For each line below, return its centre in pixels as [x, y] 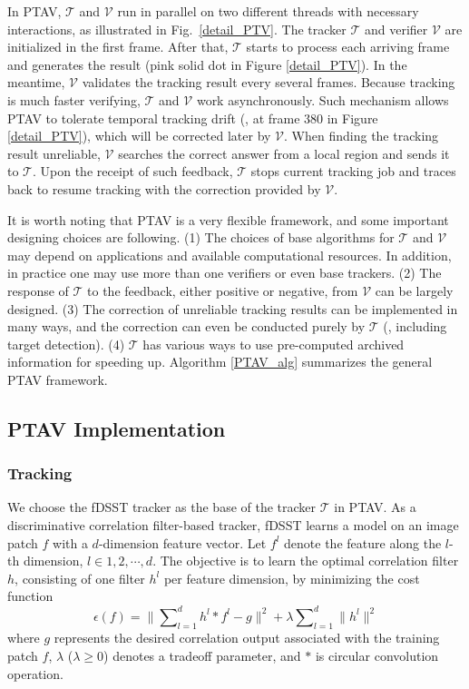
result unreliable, [54, 153]
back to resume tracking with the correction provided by [164, 188]
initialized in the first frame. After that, [118, 47]
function [30, 596]
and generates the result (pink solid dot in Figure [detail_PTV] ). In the [207, 64]
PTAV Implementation [117, 428]
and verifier [396, 29]
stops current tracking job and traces [353, 171]
